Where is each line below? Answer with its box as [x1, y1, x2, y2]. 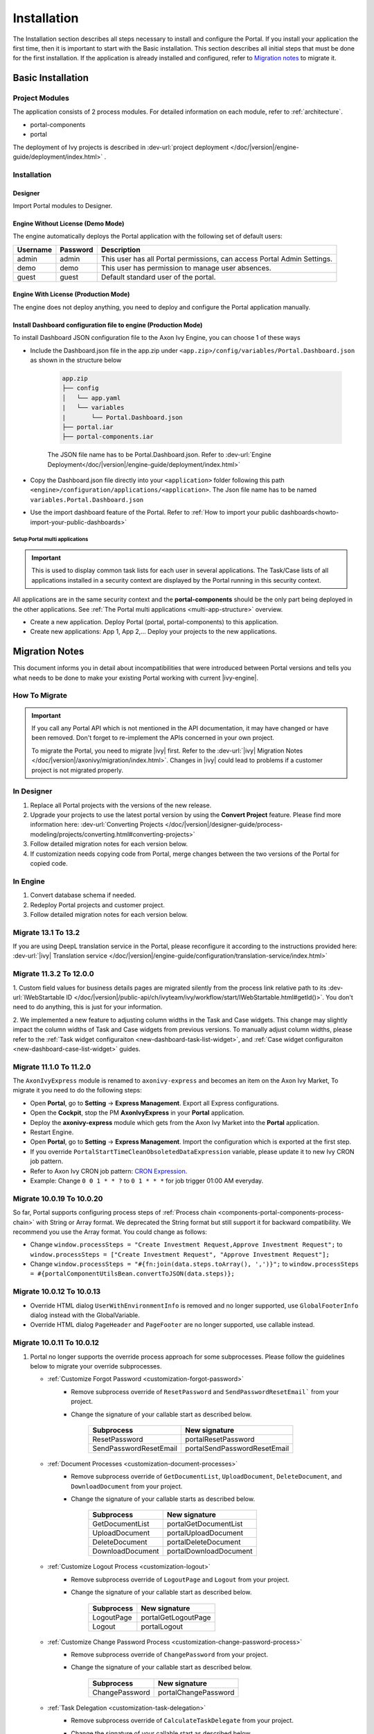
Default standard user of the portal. [100, 272, 216, 282]
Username [17, 245, 52, 255]
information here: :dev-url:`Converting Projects [30, 821, 164, 829]
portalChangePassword [157, 1688, 235, 1697]
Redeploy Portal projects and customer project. [30, 900, 166, 909]
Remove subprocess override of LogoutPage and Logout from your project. [71, 1575, 290, 1583]
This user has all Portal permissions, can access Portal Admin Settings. [100, 254, 332, 264]
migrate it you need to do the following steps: [12, 1086, 142, 1095]
